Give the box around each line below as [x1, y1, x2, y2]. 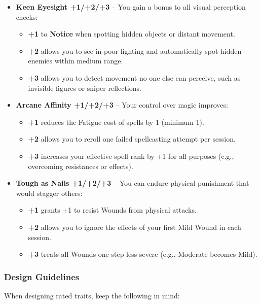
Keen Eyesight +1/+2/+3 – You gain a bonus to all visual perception [16, 2, 246, 12]
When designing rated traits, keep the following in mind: [4, 290, 180, 300]
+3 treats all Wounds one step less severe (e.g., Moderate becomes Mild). [28, 249, 257, 259]
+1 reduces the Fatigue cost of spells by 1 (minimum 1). [28, 116, 204, 127]
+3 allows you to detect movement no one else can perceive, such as [28, 72, 241, 83]
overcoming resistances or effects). [28, 160, 133, 171]
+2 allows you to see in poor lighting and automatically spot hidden [28, 45, 242, 56]
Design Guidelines [4, 270, 80, 283]
